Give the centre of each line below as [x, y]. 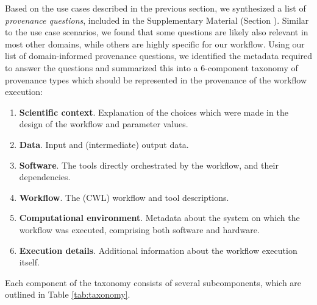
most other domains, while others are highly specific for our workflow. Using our [155, 44]
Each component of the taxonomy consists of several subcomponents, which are [153, 282]
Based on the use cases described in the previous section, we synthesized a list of [155, 8]
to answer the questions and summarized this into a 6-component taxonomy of [151, 67]
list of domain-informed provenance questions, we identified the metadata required [159, 56]
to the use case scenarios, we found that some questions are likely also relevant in [157, 32]
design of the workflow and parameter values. [104, 124]
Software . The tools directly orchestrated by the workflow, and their [149, 165]
